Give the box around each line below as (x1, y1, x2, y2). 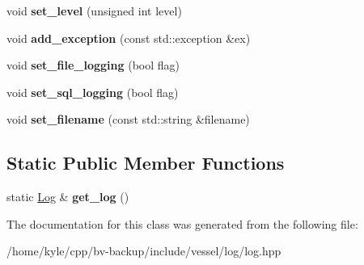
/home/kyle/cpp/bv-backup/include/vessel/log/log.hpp (6, 242, 281, 259)
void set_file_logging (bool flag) (6, 57, 180, 74)
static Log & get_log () (6, 188, 129, 205)
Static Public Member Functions (6, 150, 285, 175)
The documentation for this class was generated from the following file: (6, 215, 358, 232)
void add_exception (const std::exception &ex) (6, 29, 251, 46)
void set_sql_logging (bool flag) (6, 83, 179, 100)
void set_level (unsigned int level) (6, 2, 182, 19)
